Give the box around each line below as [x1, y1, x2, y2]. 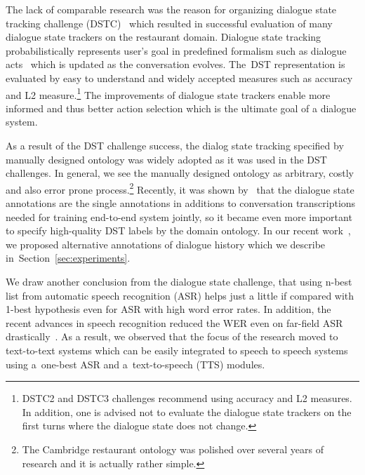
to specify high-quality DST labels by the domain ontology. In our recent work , [6, 223, 351, 238]
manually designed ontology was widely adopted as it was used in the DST [6, 152, 327, 166]
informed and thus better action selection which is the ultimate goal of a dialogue [6, 100, 357, 115]
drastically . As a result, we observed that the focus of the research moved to [6, 329, 338, 344]
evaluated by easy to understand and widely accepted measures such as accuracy [6, 70, 353, 85]
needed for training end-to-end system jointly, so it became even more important [6, 209, 352, 224]
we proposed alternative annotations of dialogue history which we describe [6, 236, 326, 251]
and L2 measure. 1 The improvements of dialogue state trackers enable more [6, 85, 331, 102]
